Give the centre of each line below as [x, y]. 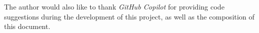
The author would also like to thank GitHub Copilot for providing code [114, 6]
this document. [27, 26]
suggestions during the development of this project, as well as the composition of [129, 16]
